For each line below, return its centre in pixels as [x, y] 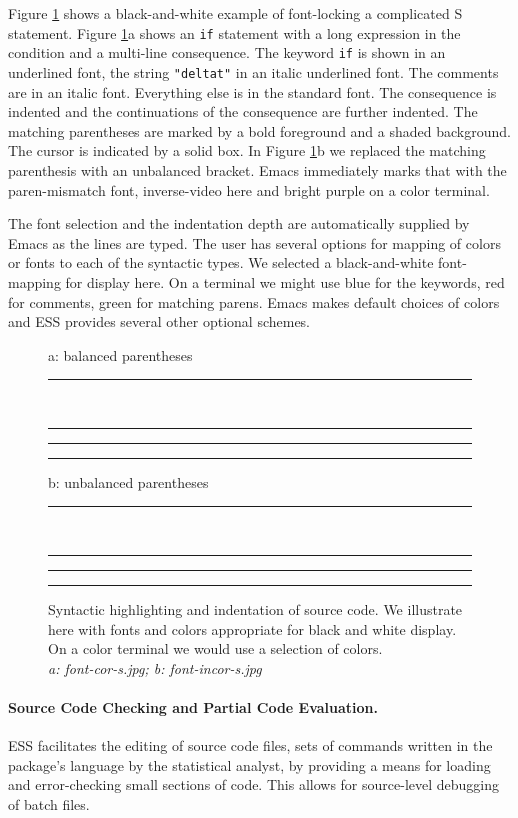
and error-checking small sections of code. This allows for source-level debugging [254, 784]
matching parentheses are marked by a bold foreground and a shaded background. [259, 130]
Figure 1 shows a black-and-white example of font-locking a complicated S [235, 13]
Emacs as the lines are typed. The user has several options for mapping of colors [254, 242]
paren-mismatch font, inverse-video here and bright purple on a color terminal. [249, 189]
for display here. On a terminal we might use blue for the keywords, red [285, 281]
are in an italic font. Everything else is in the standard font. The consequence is [252, 91]
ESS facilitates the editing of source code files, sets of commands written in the [250, 745]
